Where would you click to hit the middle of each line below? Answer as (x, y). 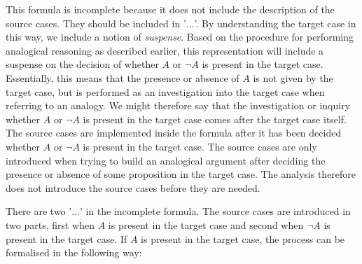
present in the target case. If (67, 238)
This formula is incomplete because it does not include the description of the (170, 9)
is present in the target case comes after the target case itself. (215, 119)
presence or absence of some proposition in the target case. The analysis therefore (181, 174)
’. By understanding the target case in (275, 23)
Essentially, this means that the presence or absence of (123, 77)
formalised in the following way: (74, 252)
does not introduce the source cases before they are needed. (133, 187)
